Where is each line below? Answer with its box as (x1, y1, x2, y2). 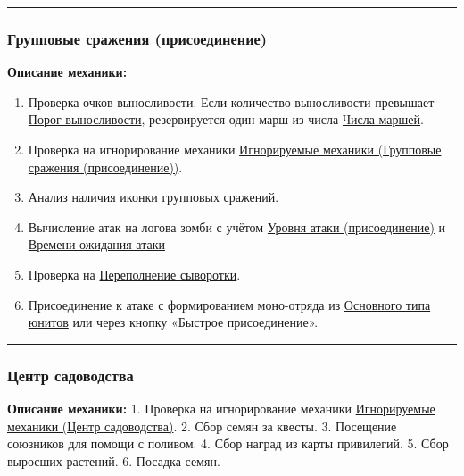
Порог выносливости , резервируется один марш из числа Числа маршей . (28, 110, 424, 129)
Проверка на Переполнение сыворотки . (28, 264, 241, 283)
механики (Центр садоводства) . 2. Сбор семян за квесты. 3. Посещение (7, 416, 397, 435)
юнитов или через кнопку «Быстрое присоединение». (28, 313, 319, 331)
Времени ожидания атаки (28, 235, 165, 254)
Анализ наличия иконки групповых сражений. (28, 188, 279, 206)
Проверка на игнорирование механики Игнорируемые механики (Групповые (28, 140, 442, 158)
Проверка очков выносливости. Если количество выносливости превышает (28, 92, 435, 111)
